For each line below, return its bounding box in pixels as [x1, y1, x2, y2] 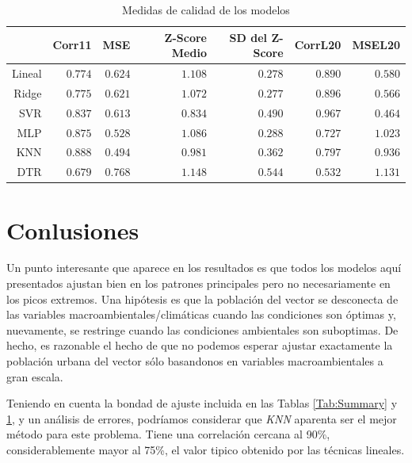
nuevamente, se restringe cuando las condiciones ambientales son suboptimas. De [6, 321, 399, 338]
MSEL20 [352, 36, 400, 53]
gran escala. [6, 368, 63, 385]
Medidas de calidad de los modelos [122, 2, 290, 17]
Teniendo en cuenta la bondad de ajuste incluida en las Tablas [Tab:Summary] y [6, 395, 398, 411]
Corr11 [52, 36, 92, 53]
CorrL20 [294, 36, 341, 53]
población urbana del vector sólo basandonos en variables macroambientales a [6, 353, 383, 369]
